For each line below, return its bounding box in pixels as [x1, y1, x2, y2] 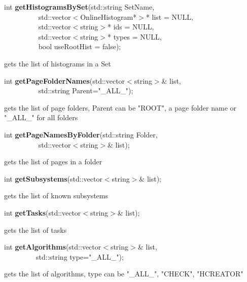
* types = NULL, [108, 31, 162, 42]
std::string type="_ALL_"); [36, 251, 124, 262]
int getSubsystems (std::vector [4, 173, 102, 184]
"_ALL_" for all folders [4, 112, 78, 123]
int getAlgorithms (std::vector [4, 241, 101, 252]
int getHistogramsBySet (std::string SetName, [4, 2, 155, 12]
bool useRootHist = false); [38, 41, 121, 52]
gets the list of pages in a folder [4, 156, 102, 167]
